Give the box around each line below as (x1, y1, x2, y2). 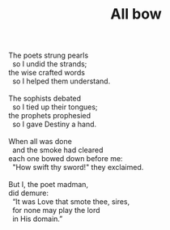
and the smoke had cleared (11, 145, 104, 155)
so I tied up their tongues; (11, 102, 99, 112)
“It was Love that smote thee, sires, (11, 197, 130, 207)
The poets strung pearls (8, 50, 89, 61)
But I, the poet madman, (8, 180, 89, 190)
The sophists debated (8, 94, 82, 104)
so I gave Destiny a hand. (11, 119, 97, 130)
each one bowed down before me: (8, 154, 123, 164)
